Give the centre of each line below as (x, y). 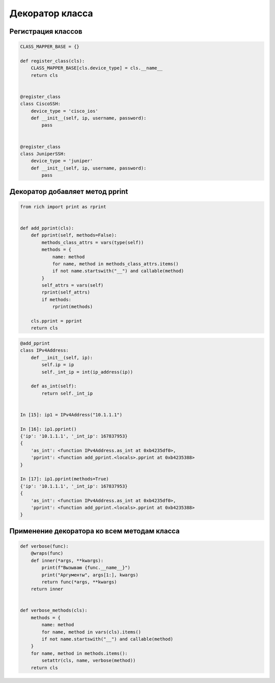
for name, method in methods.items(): (79, 653)
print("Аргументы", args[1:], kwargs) (90, 575)
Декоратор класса (51, 13)
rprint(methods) (73, 307)
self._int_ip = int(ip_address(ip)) (87, 372)
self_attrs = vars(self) (73, 285)
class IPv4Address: (44, 350)
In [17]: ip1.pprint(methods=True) (64, 479)
